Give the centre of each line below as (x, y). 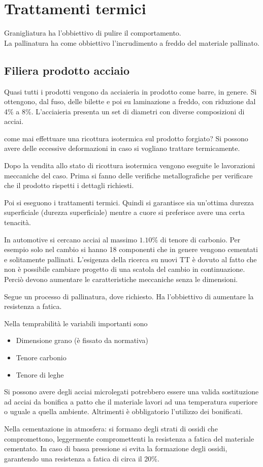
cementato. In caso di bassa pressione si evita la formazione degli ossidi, (116, 448)
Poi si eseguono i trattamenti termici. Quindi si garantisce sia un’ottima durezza (129, 202)
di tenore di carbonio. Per (200, 239)
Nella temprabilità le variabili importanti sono (76, 323)
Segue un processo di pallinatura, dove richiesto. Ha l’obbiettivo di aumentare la (129, 296)
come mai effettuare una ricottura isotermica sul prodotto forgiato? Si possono (126, 138)
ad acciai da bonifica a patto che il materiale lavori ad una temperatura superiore (131, 401)
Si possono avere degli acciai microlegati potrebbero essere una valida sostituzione (131, 392)
